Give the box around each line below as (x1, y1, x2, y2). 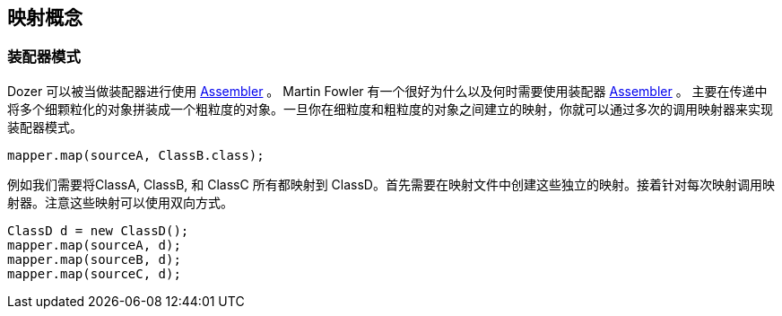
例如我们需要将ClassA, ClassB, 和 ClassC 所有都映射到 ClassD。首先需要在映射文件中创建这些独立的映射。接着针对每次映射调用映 (7, 176, 775, 192)
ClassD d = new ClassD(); (7, 223, 189, 238)
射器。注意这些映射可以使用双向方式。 (7, 194, 233, 210)
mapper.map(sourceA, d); (7, 237, 181, 252)
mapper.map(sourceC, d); (7, 266, 181, 281)
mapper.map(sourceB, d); (7, 251, 181, 267)
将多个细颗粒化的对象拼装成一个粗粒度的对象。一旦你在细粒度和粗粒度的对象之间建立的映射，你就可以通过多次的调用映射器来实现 (7, 101, 773, 117)
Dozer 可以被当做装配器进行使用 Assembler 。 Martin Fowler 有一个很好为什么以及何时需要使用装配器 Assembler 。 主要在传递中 (7, 83, 768, 99)
